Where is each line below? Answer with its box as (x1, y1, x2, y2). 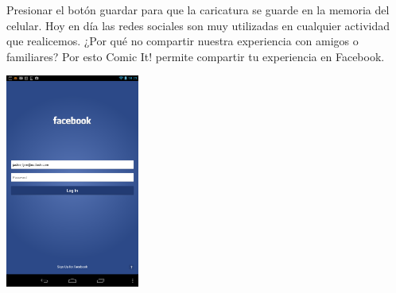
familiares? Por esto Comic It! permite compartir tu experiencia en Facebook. (6, 48, 385, 64)
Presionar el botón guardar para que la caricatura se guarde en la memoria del (6, 2, 390, 17)
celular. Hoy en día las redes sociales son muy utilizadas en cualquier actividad (6, 17, 390, 33)
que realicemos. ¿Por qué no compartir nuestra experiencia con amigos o (6, 33, 359, 49)
